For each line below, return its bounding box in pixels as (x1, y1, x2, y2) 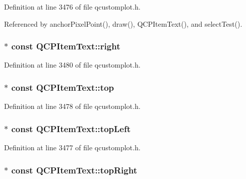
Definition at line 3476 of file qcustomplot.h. (4, 2, 141, 12)
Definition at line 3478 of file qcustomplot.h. (4, 101, 141, 111)
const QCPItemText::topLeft (11, 122, 131, 135)
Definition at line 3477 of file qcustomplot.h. (4, 142, 141, 153)
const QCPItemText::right (11, 40, 120, 52)
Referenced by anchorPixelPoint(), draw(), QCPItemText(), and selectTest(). (4, 18, 242, 29)
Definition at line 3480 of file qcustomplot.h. (4, 59, 141, 70)
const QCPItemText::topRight (11, 163, 137, 176)
